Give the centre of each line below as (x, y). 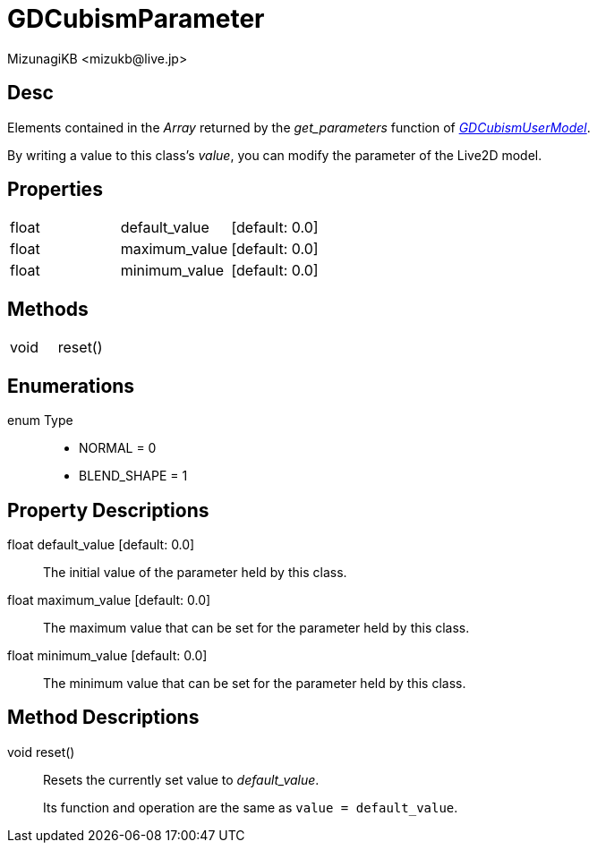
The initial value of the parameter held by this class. (195, 572)
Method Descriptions (103, 718)
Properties (55, 190)
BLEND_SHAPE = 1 (133, 476)
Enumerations (71, 386)
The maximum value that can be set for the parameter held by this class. (256, 627)
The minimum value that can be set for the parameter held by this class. (255, 683)
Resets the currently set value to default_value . (181, 779)
